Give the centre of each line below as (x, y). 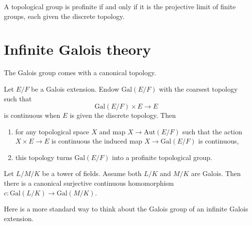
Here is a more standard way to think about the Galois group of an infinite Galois (126, 209)
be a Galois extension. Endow (75, 88)
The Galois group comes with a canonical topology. (80, 72)
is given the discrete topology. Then (123, 115)
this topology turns (44, 157)
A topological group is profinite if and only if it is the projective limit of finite (120, 6)
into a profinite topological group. (162, 157)
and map (112, 131)
